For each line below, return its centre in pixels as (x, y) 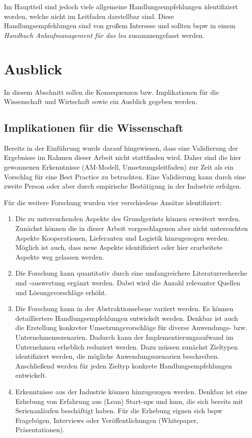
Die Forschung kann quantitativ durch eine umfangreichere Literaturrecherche (131, 273)
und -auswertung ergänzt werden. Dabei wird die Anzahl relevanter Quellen (128, 283)
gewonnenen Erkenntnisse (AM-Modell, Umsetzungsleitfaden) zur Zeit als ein (119, 167)
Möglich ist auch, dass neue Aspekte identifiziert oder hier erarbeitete (119, 247)
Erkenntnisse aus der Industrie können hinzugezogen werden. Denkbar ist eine (131, 391)
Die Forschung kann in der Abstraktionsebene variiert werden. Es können (124, 308)
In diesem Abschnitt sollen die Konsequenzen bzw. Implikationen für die (111, 92)
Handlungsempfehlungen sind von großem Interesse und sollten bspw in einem (120, 26)
